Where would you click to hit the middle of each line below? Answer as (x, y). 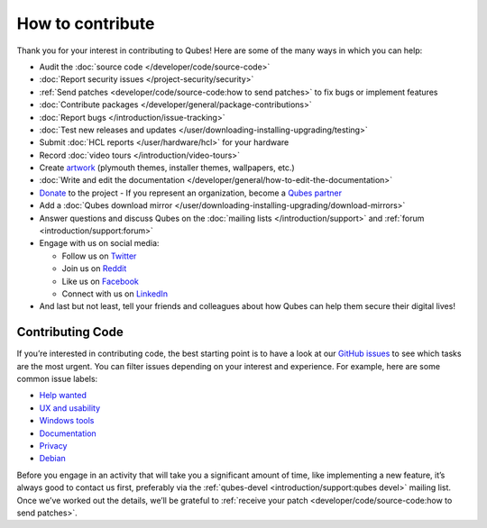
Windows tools (67, 421)
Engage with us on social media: (99, 243)
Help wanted (63, 396)
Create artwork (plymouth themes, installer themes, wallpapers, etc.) (167, 168)
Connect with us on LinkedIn (115, 294)
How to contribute (86, 23)
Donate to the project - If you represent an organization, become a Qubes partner (191, 193)
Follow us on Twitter (99, 256)
